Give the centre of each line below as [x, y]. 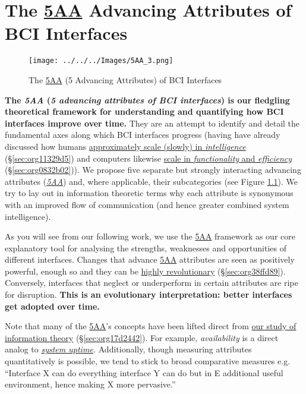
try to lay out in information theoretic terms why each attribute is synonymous [149, 193]
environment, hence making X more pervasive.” [90, 384]
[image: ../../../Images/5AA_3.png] [101, 61]
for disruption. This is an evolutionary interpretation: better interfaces [149, 294]
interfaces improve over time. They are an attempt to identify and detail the [152, 123]
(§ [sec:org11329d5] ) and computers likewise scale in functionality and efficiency [149, 158]
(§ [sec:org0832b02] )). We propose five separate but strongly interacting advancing [153, 170]
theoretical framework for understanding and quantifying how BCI [144, 111]
